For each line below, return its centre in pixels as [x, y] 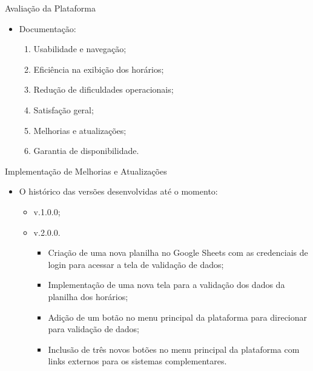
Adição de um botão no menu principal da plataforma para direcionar [178, 317]
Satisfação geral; [64, 109]
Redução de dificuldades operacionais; [104, 89]
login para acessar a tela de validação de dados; [136, 264]
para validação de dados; [94, 329]
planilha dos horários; [88, 296]
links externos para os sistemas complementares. [137, 361]
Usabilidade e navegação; [80, 49]
